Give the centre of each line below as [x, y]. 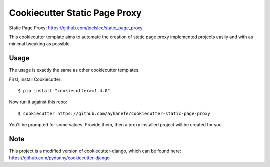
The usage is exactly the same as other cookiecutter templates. [74, 70]
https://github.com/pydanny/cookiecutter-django [59, 158]
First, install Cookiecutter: [36, 79]
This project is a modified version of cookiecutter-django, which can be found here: [95, 151]
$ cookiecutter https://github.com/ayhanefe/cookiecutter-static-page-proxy [114, 113]
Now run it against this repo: [38, 102]
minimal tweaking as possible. [40, 44]
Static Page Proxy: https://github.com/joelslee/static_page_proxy [76, 28]
